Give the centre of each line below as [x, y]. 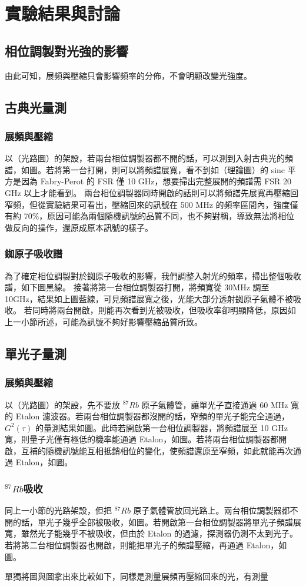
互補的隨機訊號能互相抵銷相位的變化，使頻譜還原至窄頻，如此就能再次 [157, 450]
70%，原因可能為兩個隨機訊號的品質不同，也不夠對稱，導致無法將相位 [159, 216]
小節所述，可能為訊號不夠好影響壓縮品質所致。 [112, 321]
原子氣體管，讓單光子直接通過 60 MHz [215, 404]
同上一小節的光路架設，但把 [58, 510]
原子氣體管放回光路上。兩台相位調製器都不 [216, 510]
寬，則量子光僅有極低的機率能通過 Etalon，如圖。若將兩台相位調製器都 [142, 439]
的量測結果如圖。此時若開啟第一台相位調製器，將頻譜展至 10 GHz [161, 427]
